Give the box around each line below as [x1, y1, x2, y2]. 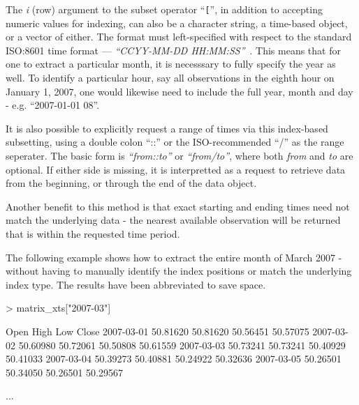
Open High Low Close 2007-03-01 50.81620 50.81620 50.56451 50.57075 [6, 323, 309, 338]
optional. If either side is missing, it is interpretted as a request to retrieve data [6, 162, 346, 176]
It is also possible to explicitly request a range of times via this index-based [6, 121, 328, 135]
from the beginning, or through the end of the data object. [6, 176, 257, 190]
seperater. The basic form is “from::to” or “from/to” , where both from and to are [6, 148, 353, 162]
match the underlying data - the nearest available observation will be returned [6, 213, 341, 227]
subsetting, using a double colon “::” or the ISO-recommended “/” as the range [6, 135, 344, 149]
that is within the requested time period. [6, 226, 180, 240]
